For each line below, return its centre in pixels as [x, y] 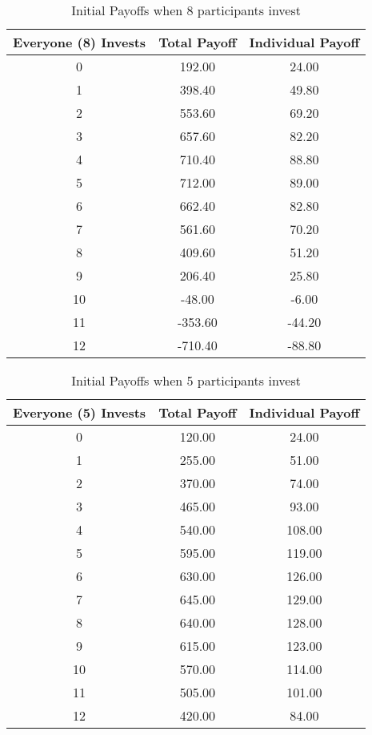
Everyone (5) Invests [80, 412]
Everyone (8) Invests [80, 42]
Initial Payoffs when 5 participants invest [186, 380]
